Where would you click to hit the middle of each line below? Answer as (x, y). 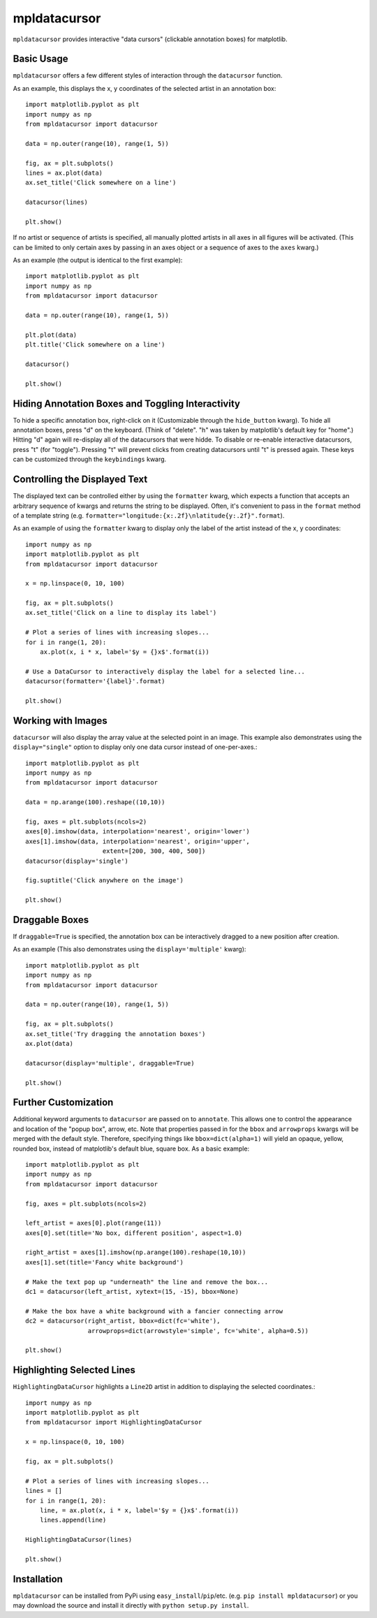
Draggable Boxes (51, 920)
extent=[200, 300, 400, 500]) (154, 851)
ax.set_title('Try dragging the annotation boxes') (116, 1034)
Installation (38, 1579)
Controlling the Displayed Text (80, 480)
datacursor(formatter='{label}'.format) (95, 682)
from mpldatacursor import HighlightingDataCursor (114, 1422)
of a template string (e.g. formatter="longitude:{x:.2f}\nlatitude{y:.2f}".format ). (149, 515)
